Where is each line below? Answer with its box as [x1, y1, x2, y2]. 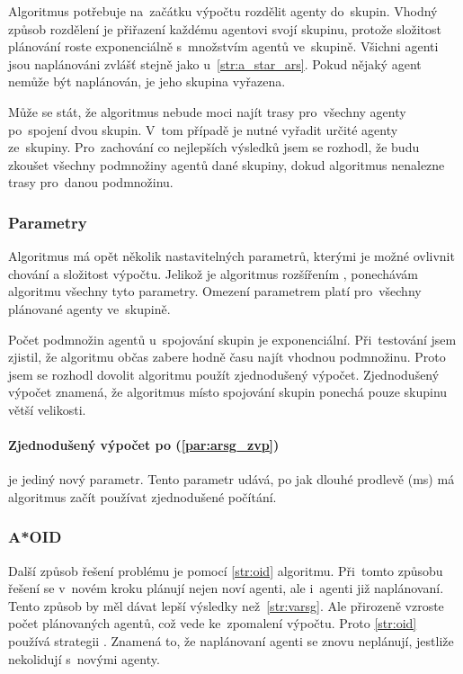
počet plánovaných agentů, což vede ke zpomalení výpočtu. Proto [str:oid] [8, 614, 417, 633]
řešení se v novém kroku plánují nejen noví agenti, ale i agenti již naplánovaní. [8, 579, 444, 598]
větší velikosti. [8, 400, 86, 418]
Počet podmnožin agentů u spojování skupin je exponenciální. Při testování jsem [8, 329, 457, 348]
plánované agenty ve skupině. [8, 299, 171, 318]
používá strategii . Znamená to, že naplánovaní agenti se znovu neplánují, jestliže [8, 632, 454, 651]
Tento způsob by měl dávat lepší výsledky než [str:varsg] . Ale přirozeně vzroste [8, 596, 444, 615]
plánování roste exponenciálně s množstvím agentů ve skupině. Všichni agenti [8, 37, 439, 56]
